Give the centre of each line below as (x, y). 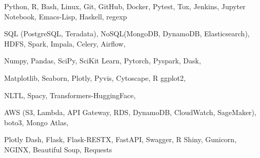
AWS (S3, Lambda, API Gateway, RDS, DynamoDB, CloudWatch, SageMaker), (130, 112)
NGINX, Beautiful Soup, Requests (58, 149)
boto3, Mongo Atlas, (36, 122)
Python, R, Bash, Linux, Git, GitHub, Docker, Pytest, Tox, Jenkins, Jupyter (125, 6)
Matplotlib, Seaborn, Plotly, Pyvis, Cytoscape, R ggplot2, (95, 77)
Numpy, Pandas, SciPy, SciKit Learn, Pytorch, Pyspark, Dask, (103, 61)
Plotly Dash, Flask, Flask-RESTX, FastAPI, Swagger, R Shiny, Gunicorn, (121, 139)
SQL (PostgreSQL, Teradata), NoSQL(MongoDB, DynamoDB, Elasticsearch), (127, 33)
